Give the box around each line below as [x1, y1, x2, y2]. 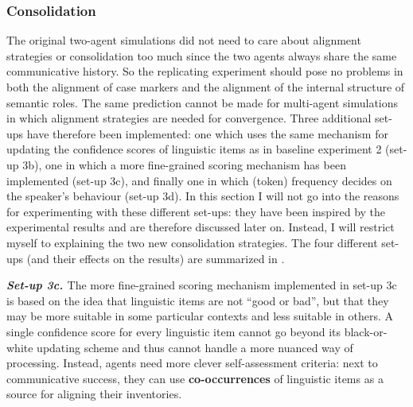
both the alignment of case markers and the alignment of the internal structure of [6, 79, 405, 95]
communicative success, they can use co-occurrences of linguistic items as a [6, 370, 384, 386]
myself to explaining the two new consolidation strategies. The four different [6, 234, 378, 250]
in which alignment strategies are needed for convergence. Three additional [6, 110, 372, 126]
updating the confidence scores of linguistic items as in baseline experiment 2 [6, 141, 382, 157]
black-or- [344, 323, 388, 339]
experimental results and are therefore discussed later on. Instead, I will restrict [6, 219, 395, 235]
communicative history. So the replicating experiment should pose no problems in [6, 63, 403, 79]
